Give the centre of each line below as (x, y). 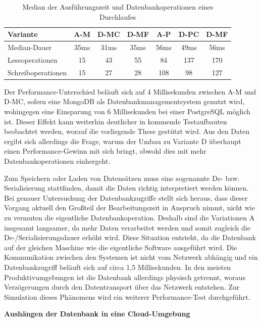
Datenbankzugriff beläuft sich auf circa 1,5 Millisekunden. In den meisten (117, 267)
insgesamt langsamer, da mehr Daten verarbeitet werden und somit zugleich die (127, 227)
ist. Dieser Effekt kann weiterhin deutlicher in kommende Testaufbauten (116, 121)
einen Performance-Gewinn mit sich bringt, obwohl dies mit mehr (105, 151)
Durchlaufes (118, 16)
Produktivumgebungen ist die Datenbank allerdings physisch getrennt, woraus (125, 277)
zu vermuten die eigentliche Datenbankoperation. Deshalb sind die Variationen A (129, 217)
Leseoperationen (33, 59)
